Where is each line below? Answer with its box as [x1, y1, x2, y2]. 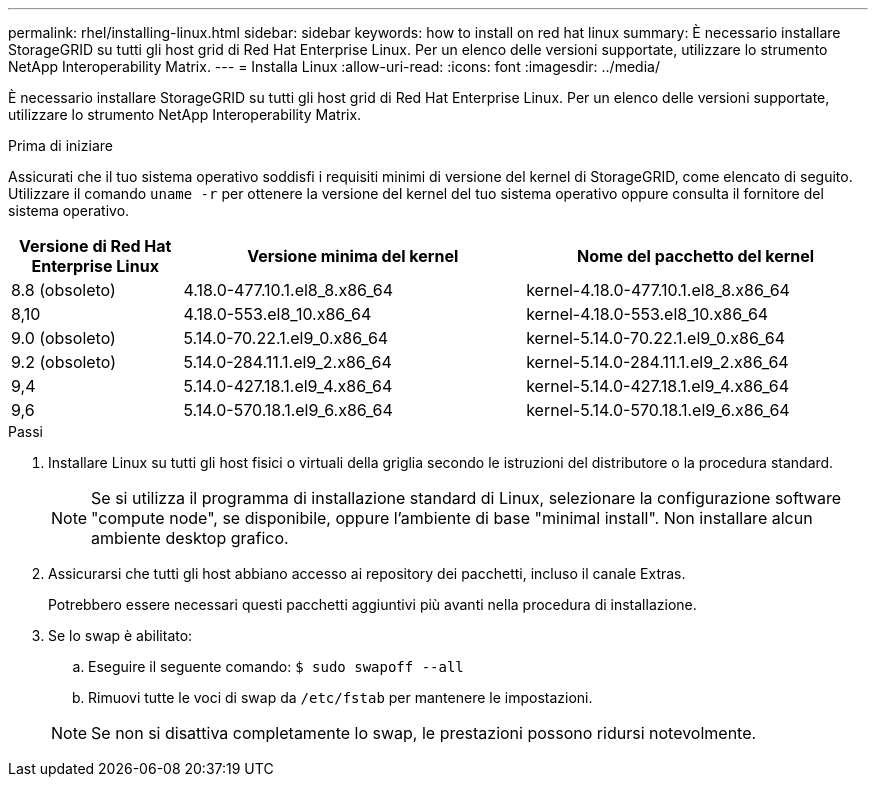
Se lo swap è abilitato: [48, 627, 193, 644]
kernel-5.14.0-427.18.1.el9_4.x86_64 [526, 376, 790, 396]
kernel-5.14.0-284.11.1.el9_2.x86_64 [526, 352, 789, 372]
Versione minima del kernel [247, 246, 459, 266]
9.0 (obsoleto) [11, 328, 116, 348]
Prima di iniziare [8, 137, 113, 154]
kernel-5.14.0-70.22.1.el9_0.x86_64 [526, 328, 785, 348]
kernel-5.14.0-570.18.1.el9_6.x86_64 [526, 400, 790, 420]
